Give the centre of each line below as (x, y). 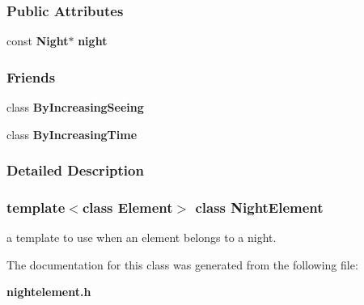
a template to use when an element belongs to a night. (142, 237)
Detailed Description (75, 170)
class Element (127, 207)
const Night (38, 41)
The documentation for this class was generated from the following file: (182, 264)
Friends (31, 76)
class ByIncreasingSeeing (75, 107)
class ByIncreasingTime (72, 134)
